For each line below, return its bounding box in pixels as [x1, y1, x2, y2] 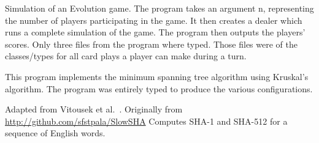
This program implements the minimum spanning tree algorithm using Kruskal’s [5, 70, 309, 82]
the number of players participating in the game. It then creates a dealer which [5, 13, 302, 26]
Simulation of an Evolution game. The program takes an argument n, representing [5, 2, 314, 14]
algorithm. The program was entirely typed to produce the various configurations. [5, 82, 313, 95]
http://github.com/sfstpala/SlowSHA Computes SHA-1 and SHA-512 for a [5, 114, 288, 127]
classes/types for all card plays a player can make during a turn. [5, 50, 247, 62]
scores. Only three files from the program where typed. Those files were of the [5, 37, 298, 50]
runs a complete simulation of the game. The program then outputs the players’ [5, 26, 306, 38]
